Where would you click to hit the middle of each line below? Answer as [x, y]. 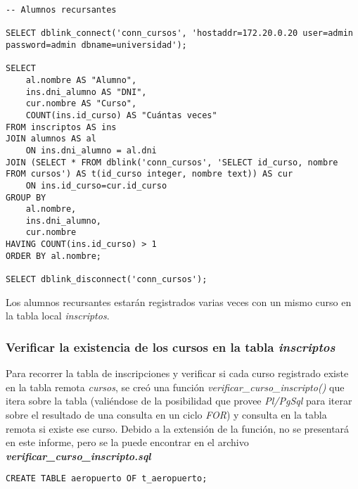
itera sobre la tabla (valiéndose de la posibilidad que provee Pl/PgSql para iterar [179, 401]
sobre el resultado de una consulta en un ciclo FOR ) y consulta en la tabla [166, 414]
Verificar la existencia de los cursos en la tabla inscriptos [171, 347]
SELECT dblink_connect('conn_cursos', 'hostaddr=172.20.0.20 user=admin [179, 33]
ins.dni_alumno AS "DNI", [86, 92]
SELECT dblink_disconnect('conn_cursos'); [107, 280]
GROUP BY [26, 197]
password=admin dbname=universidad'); [96, 45]
